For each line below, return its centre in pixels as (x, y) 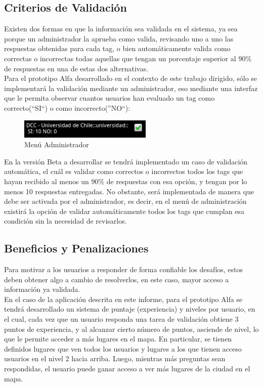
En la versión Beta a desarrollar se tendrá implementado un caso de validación (126, 161)
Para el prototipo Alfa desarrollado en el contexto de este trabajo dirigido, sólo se (131, 78)
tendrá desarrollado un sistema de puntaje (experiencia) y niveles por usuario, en (130, 309)
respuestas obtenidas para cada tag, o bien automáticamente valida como (117, 48)
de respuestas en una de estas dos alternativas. (76, 68)
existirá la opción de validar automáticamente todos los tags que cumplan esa (124, 211)
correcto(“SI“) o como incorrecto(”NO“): (67, 107)
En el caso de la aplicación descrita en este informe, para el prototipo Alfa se (123, 299)
